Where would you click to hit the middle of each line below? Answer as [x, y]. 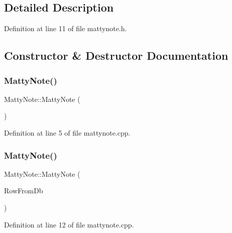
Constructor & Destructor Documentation [116, 55]
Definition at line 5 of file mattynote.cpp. [67, 132]
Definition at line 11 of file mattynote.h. [66, 28]
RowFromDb [24, 191]
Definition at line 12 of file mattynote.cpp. [69, 224]
